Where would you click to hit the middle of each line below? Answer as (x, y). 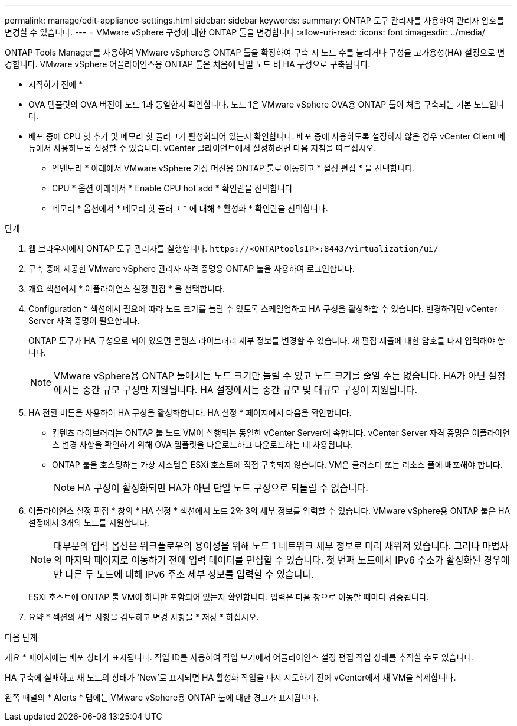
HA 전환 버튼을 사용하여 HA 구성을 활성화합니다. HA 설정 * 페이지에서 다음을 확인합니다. (190, 413)
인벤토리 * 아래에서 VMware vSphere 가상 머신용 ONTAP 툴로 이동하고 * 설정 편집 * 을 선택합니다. (234, 168)
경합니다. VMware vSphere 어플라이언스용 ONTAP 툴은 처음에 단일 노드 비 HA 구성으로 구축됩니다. (188, 64)
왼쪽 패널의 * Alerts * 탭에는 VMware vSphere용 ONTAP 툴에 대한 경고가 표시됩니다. (162, 697)
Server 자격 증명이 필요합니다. (84, 320)
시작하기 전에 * (56, 84)
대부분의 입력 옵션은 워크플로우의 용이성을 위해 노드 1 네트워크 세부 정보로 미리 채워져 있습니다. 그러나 (267, 546)
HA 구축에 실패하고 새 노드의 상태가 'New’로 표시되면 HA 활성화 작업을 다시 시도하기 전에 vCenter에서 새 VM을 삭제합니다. (230, 677)
